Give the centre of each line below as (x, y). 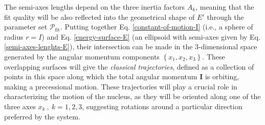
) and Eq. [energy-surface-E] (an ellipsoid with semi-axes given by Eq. (151, 36)
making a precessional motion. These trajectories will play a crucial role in (121, 86)
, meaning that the (225, 7)
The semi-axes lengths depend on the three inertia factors (95, 7)
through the (225, 17)
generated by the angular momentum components (82, 56)
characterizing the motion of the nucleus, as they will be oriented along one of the (132, 96)
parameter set (26, 27)
